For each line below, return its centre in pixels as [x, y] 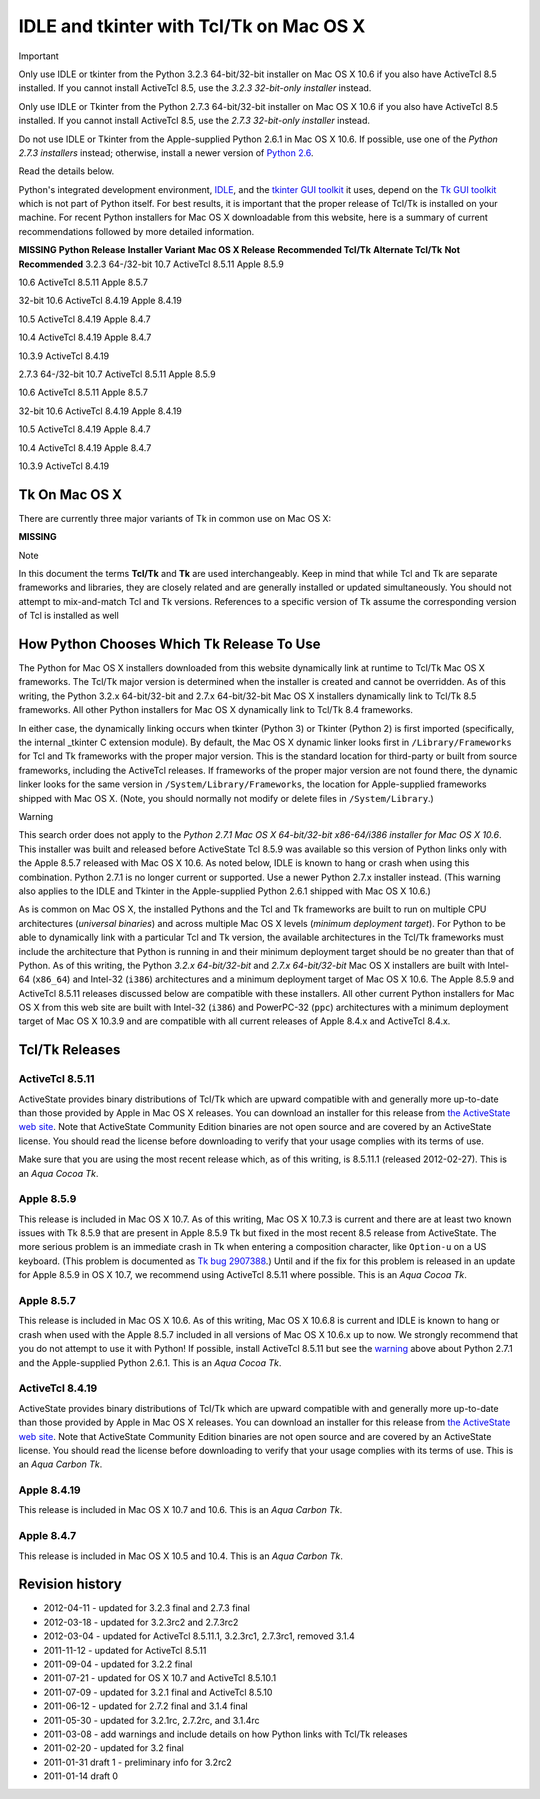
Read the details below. [66, 171]
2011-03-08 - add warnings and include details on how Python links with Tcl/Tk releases [225, 1734]
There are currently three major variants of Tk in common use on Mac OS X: [175, 518]
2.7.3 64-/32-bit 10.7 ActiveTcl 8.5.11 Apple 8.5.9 [117, 374]
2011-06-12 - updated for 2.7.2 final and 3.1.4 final [146, 1706]
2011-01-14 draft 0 [81, 1776]
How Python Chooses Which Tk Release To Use [169, 643]
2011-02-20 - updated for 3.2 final [113, 1748]
